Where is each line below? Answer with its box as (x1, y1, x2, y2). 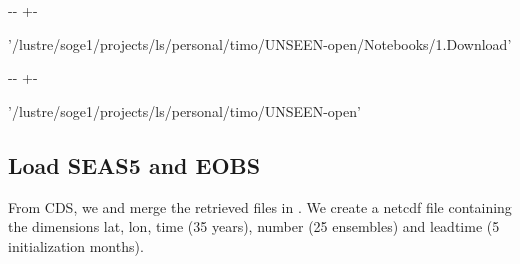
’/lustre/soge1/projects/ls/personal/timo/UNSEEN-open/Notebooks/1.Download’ (8, 33, 512, 54)
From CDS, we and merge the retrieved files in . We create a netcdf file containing (8, 196, 512, 217)
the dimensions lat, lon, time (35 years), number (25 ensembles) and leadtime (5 (8, 216, 500, 237)
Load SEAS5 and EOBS (8, 149, 261, 180)
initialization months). (8, 235, 144, 256)
